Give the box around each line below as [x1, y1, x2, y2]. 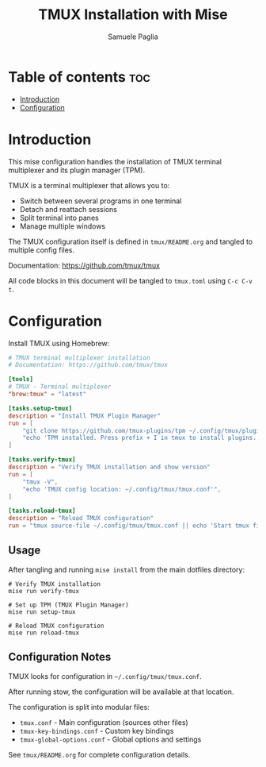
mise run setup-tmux [8, 607, 77, 616]
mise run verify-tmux [8, 587, 80, 595]
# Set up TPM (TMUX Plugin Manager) [8, 601, 129, 609]
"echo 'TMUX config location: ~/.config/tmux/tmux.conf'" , [22, 485, 222, 493]
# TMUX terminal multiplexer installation [8, 353, 150, 362]
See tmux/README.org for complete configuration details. [8, 750, 191, 759]
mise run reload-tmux [8, 629, 80, 637]
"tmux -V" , [22, 478, 59, 486]
